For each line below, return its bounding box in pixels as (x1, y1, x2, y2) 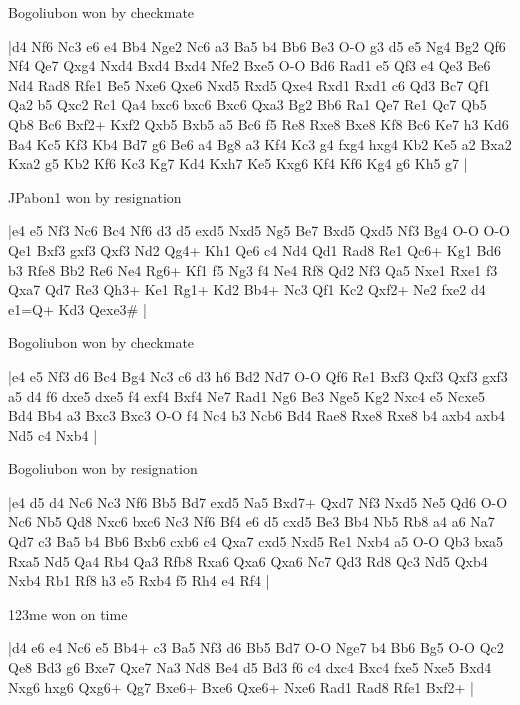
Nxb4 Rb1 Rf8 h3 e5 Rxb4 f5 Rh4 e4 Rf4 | (8, 570, 270, 591)
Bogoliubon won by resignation (8, 458, 198, 479)
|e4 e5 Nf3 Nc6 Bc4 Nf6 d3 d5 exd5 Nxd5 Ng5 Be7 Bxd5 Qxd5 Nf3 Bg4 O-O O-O (8, 220, 510, 241)
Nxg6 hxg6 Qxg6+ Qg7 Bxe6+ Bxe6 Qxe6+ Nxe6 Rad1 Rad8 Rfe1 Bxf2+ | (8, 676, 474, 697)
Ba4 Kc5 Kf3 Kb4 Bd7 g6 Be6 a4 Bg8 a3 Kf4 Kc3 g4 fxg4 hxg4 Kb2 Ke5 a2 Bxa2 (8, 133, 512, 154)
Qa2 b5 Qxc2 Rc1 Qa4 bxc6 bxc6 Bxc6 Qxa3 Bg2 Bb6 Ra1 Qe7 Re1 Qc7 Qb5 (8, 94, 487, 115)
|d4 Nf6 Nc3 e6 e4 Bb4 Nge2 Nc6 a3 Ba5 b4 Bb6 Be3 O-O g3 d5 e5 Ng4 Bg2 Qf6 (8, 35, 506, 56)
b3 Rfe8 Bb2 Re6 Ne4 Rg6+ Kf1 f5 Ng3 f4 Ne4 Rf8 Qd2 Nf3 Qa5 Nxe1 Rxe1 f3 (8, 259, 498, 280)
